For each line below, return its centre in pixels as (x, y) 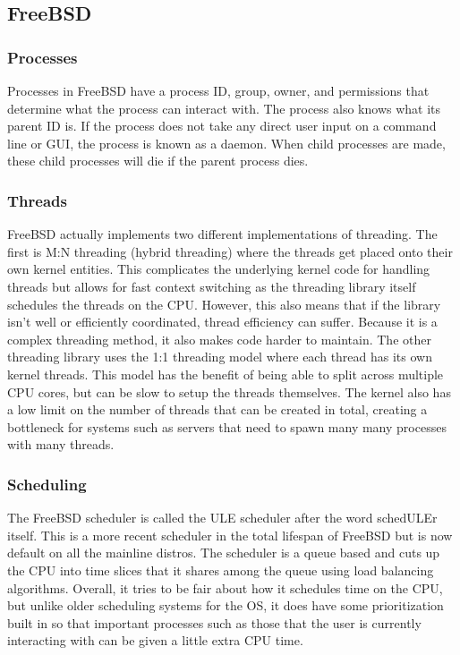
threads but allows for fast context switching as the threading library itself (212, 286)
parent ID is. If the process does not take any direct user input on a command (222, 126)
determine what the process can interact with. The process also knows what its (224, 108)
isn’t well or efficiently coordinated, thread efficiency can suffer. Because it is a (222, 322)
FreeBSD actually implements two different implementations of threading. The (222, 234)
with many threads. (61, 444)
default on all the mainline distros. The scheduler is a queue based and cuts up (224, 553)
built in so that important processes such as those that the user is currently (214, 622)
